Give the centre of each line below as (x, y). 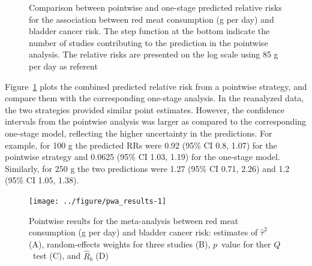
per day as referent (63, 66)
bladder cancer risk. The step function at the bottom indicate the (149, 31)
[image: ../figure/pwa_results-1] (98, 201)
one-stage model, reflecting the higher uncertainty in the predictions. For (139, 133)
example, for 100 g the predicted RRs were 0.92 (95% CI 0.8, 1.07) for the (141, 145)
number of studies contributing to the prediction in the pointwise (148, 42)
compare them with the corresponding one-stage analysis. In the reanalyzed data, (154, 98)
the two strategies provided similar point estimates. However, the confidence (145, 109)
